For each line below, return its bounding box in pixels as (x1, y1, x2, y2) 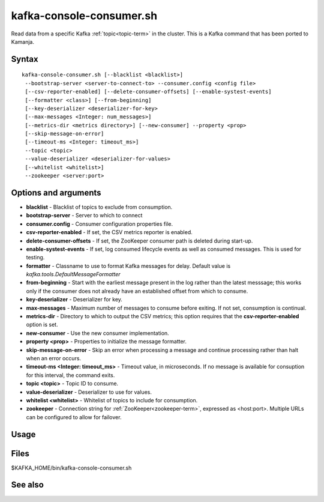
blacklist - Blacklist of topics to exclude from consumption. (26, 203, 173, 210)
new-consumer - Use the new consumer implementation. (26, 329, 169, 336)
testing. (26, 254, 45, 261)
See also (11, 480, 44, 490)
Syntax (11, 54, 38, 64)
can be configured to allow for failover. (26, 413, 122, 420)
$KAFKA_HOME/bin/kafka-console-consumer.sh (11, 464, 132, 471)
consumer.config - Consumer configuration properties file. (26, 220, 173, 228)
